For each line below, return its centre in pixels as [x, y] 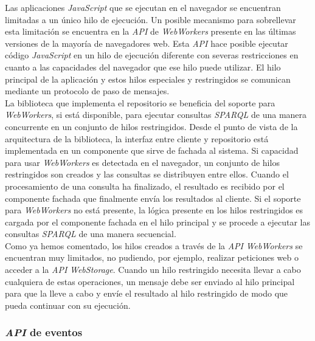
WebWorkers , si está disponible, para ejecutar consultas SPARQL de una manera [156, 115]
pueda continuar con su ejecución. [68, 305]
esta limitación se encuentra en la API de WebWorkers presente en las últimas [151, 31]
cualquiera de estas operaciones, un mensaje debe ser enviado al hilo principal [150, 281]
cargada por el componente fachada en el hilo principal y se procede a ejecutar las [157, 222]
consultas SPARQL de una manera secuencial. [91, 234]
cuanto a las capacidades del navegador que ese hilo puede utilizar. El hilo [143, 67]
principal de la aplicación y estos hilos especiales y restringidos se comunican [148, 79]
